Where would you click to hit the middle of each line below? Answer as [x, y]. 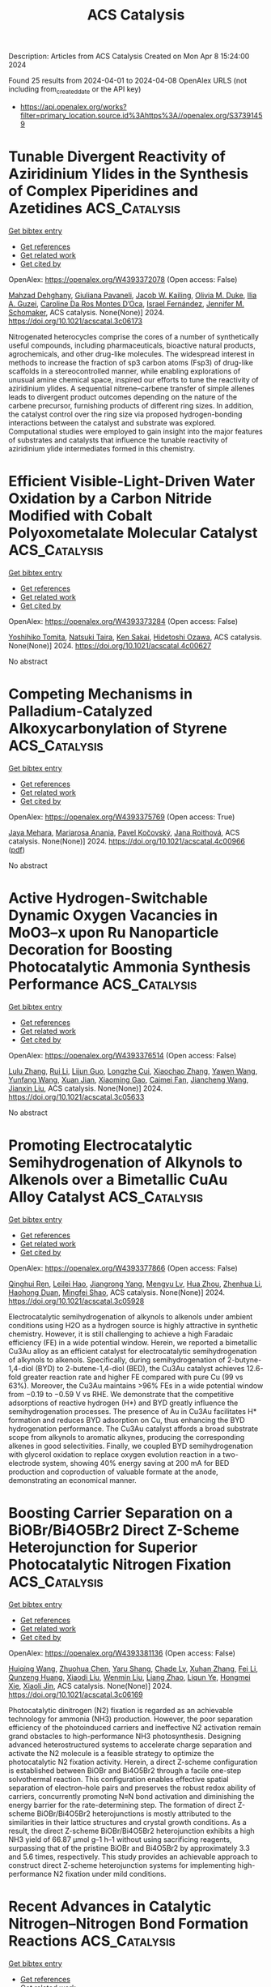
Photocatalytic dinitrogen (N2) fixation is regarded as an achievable [121, 1710]
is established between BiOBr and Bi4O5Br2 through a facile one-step [125, 1770]
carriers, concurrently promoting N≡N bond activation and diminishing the [131, 1796]
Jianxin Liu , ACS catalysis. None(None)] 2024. [86, 1088]
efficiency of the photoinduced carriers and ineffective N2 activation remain [135, 1727]
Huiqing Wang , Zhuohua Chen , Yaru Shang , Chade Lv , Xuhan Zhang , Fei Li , [133, 1669]
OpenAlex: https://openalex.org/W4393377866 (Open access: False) [123, 1268]
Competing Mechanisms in [100, 694]
